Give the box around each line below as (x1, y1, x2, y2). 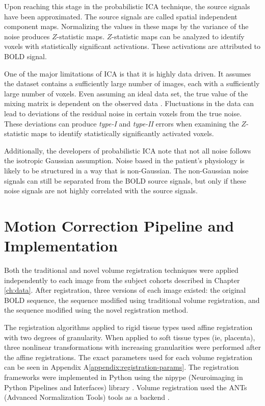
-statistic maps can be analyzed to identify (112, 31, 245, 41)
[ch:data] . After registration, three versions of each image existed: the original (4, 285, 246, 295)
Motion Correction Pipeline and (4, 215, 234, 236)
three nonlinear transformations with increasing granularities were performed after (4, 342, 261, 352)
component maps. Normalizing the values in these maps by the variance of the (4, 21, 249, 32)
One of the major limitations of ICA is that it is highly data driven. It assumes (4, 68, 251, 79)
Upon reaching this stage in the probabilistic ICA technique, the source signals (4, 1, 250, 11)
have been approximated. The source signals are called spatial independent (4, 11, 237, 21)
